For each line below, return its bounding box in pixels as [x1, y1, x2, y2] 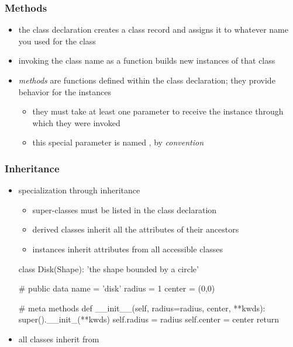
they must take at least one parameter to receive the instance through [32, 105, 284, 117]
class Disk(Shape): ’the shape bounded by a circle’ [18, 262, 199, 275]
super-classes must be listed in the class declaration [32, 203, 217, 216]
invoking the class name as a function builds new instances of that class [18, 54, 275, 67]
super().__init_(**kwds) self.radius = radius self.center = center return [18, 313, 280, 325]
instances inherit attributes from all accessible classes [32, 242, 223, 255]
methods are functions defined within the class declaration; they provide [18, 74, 275, 86]
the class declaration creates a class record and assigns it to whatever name [18, 23, 288, 36]
